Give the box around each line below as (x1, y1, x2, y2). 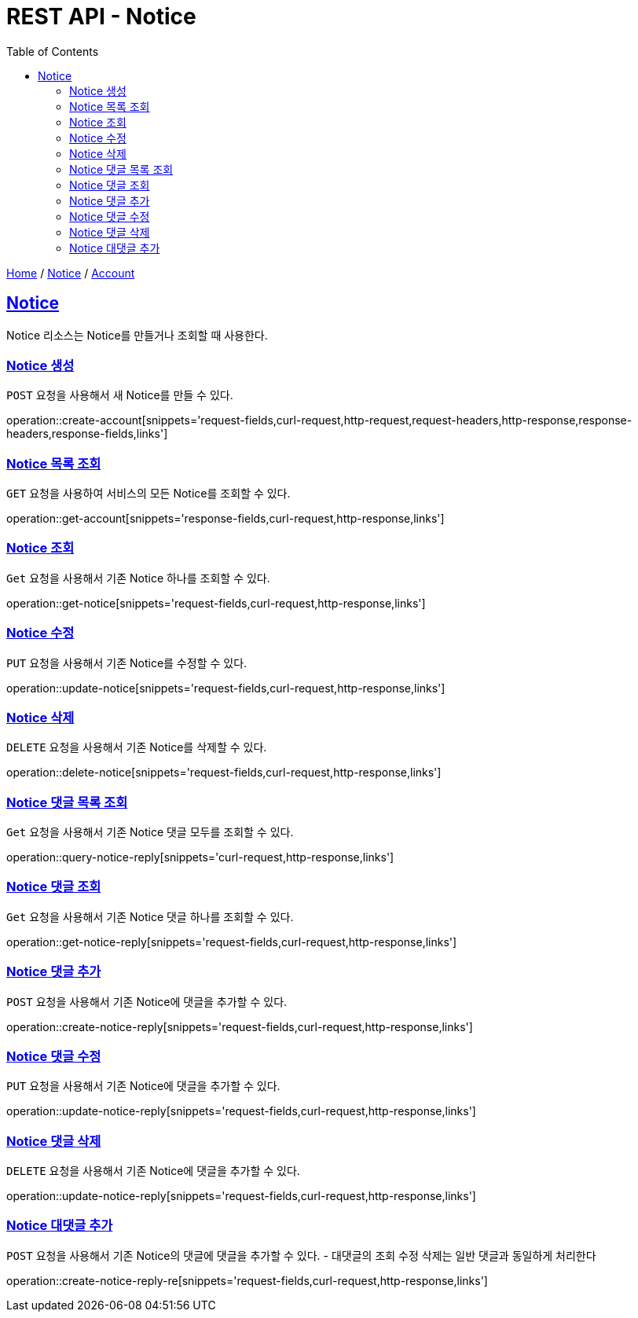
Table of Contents (6, 44, 99, 58)
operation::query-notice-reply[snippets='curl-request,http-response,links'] (6, 850, 394, 865)
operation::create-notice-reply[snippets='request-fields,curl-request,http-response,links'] (6, 1019, 473, 1033)
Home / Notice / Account (6, 266, 135, 280)
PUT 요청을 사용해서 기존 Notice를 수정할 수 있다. (6, 655, 247, 670)
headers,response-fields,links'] (6, 427, 168, 441)
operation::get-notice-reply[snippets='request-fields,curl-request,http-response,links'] (6, 934, 457, 949)
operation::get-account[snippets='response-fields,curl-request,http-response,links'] (6, 512, 445, 526)
